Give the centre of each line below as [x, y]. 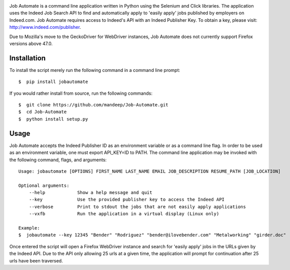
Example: [29, 228]
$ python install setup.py [53, 119]
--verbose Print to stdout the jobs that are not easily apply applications [137, 207]
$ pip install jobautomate [53, 82]
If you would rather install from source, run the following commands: [81, 93]
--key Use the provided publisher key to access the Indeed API [127, 200]
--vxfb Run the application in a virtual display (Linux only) [124, 214]
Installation [27, 58]
